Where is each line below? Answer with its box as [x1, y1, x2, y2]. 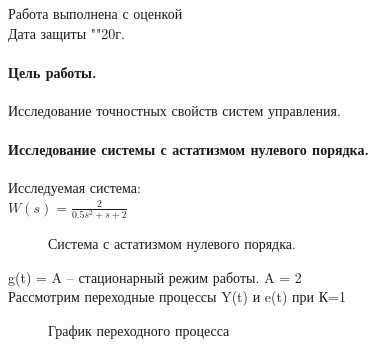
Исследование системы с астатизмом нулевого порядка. [8, 139, 369, 160]
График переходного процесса [48, 320, 230, 341]
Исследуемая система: [8, 177, 141, 198]
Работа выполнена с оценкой [8, 3, 183, 23]
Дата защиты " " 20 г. [8, 22, 125, 43]
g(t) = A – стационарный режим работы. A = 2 [8, 266, 302, 287]
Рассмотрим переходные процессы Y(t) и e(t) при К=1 [8, 286, 346, 307]
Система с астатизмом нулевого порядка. [48, 233, 296, 254]
